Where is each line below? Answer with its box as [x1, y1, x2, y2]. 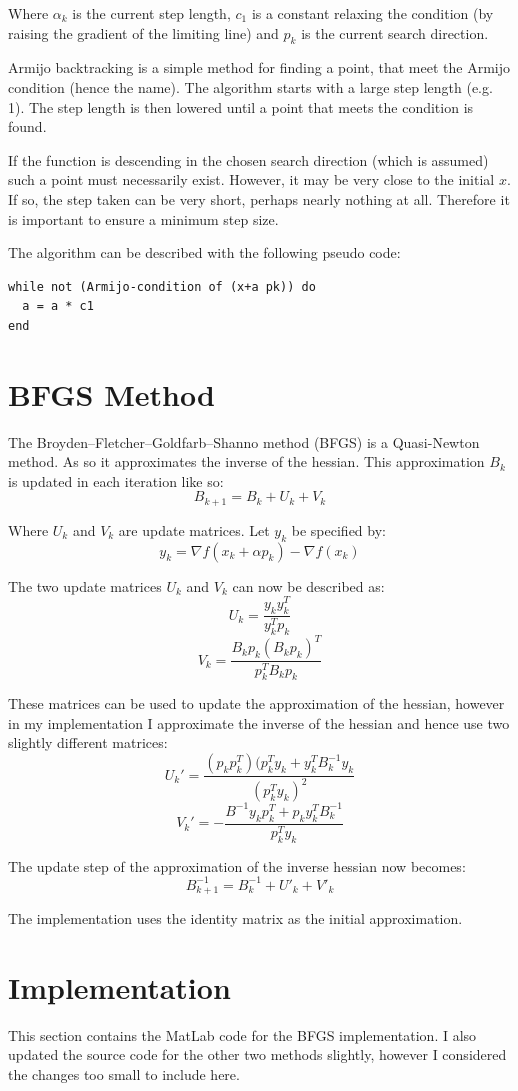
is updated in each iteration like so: [8, 470, 224, 491]
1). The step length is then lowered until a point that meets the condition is [8, 96, 474, 117]
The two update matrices [8, 575, 162, 596]
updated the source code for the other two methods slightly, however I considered [8, 1044, 507, 1065]
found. [8, 116, 47, 137]
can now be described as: [232, 575, 385, 596]
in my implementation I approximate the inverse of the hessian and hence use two [8, 712, 510, 733]
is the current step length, [72, 3, 231, 23]
